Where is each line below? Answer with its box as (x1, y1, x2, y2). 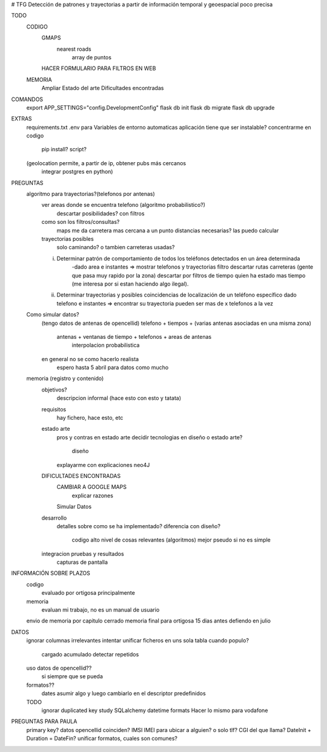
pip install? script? (41, 146, 87, 153)
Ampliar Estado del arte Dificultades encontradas (41, 85, 164, 92)
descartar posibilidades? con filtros (56, 209, 145, 217)
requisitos (41, 405, 67, 413)
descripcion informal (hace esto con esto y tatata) (56, 394, 182, 402)
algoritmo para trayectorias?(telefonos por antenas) (26, 191, 156, 198)
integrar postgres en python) (41, 168, 113, 175)
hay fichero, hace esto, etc (56, 414, 124, 422)
